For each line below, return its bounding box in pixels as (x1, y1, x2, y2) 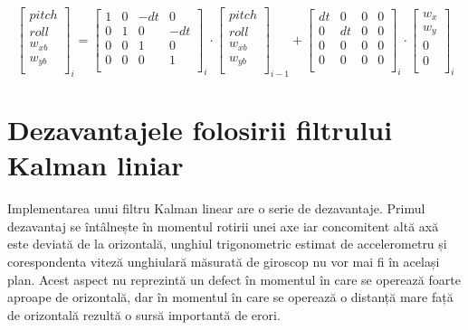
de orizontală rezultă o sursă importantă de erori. (7, 305, 281, 324)
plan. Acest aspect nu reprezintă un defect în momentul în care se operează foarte (7, 269, 461, 288)
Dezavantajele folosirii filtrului (7, 111, 393, 148)
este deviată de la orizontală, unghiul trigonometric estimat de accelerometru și (7, 234, 447, 253)
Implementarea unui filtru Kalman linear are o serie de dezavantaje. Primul (7, 199, 425, 218)
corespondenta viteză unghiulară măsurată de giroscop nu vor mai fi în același (7, 251, 440, 270)
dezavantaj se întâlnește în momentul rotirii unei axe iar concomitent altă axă (7, 216, 439, 235)
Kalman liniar (7, 146, 184, 184)
